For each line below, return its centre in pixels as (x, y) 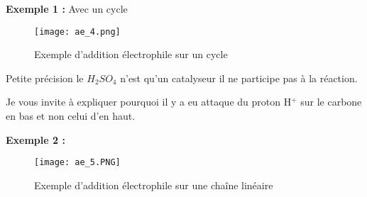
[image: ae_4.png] (77, 32)
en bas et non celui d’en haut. (71, 116)
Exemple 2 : (35, 139)
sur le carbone (331, 102)
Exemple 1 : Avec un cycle (67, 9)
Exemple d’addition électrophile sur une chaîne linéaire (154, 185)
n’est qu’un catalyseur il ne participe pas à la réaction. (239, 78)
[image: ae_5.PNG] (77, 163)
